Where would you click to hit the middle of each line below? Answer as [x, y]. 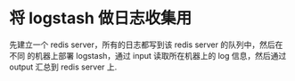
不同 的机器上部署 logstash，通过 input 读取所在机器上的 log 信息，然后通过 [148, 55]
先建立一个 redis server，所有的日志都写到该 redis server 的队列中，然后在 [146, 45]
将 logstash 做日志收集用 [101, 18]
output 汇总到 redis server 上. [63, 67]
